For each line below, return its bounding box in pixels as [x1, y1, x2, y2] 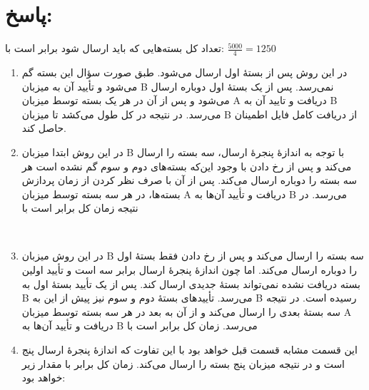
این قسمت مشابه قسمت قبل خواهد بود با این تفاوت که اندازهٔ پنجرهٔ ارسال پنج [21, 342, 358, 357]
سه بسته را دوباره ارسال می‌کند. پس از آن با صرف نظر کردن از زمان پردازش [21, 173, 358, 188]
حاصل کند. [21, 120, 67, 135]
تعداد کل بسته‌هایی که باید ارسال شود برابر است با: [5, 41, 224, 56]
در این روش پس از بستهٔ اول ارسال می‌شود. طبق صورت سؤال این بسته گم [21, 64, 348, 79]
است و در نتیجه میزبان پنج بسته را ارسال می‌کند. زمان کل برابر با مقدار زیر [21, 356, 345, 371]
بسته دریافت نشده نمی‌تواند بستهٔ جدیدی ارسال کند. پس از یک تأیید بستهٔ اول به [21, 276, 360, 291]
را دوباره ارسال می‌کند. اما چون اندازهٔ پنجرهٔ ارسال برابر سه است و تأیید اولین [21, 262, 357, 277]
